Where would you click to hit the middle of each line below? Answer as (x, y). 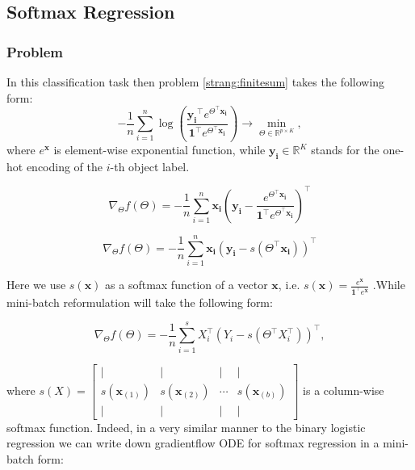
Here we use (36, 285)
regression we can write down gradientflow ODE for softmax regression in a (193, 443)
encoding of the (65, 166)
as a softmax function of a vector (187, 285)
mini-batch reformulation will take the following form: (140, 302)
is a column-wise (344, 390)
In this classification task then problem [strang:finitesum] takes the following (196, 82)
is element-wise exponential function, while (159, 149)
